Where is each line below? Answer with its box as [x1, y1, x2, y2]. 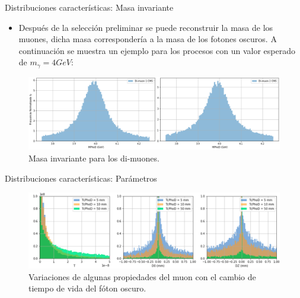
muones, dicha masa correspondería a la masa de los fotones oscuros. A [18, 33, 277, 45]
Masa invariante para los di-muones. [28, 151, 159, 164]
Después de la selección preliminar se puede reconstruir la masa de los [18, 21, 273, 33]
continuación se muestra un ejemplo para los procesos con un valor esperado [18, 44, 295, 56]
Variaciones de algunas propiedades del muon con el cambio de [28, 270, 256, 283]
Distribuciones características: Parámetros [5, 172, 157, 184]
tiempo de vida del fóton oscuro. [28, 282, 146, 294]
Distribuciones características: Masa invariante [5, 1, 174, 13]
